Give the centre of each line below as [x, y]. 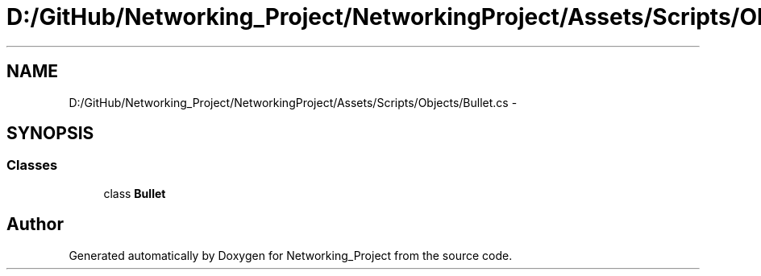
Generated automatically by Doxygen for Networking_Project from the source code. [291, 255]
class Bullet [135, 193]
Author [35, 225]
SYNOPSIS [50, 134]
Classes [32, 165]
